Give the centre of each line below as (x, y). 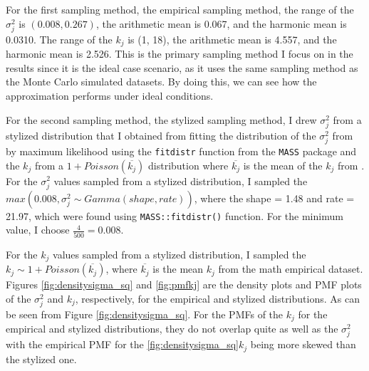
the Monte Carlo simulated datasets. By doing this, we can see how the (161, 82)
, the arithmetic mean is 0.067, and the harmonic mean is (221, 23)
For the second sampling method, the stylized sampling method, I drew (161, 119)
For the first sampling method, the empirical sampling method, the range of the (180, 9)
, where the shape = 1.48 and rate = (274, 198)
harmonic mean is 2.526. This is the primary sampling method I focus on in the (180, 54)
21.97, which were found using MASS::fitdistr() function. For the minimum (175, 215)
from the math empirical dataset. (291, 269)
